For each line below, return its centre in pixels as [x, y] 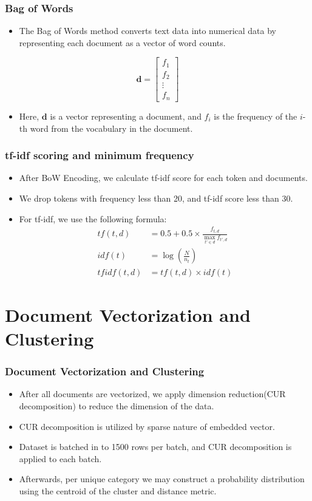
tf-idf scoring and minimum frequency [100, 155]
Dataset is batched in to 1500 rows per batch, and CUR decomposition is [155, 447]
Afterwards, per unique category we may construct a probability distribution [162, 479]
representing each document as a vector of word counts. [122, 42]
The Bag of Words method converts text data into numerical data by [148, 31]
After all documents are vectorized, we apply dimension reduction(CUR [152, 394]
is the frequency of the [256, 116]
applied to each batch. [60, 458]
